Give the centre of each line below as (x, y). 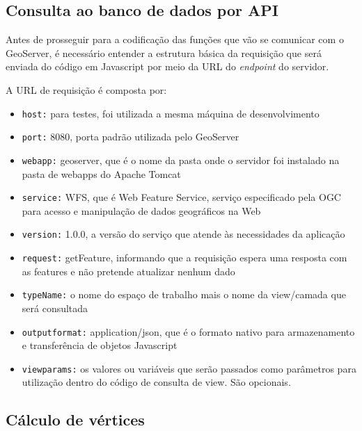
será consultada (55, 308)
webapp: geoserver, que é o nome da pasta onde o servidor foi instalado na (181, 160)
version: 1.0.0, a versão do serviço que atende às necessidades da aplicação (183, 234)
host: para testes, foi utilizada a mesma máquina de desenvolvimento (171, 113)
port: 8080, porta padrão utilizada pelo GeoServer (131, 137)
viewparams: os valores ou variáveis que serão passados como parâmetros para (189, 368)
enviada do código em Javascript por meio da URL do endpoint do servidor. (167, 66)
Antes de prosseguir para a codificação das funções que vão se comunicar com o (175, 39)
